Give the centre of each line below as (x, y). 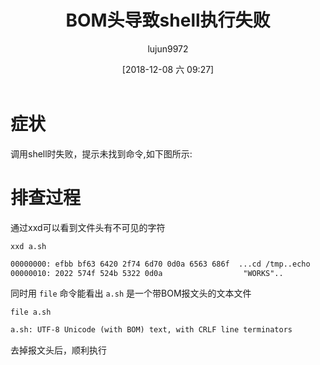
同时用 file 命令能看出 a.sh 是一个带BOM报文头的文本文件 (131, 293)
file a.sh (31, 312)
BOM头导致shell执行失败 (168, 20)
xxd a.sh (28, 246)
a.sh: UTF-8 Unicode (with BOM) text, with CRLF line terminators (151, 330)
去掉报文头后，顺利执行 (58, 350)
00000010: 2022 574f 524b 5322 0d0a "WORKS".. (147, 273)
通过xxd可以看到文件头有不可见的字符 (88, 227)
